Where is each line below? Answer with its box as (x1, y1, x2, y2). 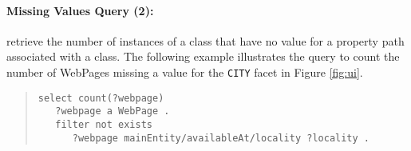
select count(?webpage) (38, 92, 164, 104)
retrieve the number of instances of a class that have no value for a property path (6, 32, 405, 49)
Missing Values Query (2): (6, 2, 154, 18)
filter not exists (55, 118, 152, 130)
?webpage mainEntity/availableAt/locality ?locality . (72, 132, 370, 144)
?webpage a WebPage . (55, 105, 170, 117)
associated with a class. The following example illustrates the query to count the (6, 48, 400, 65)
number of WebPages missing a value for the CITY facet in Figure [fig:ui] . (6, 63, 363, 80)
